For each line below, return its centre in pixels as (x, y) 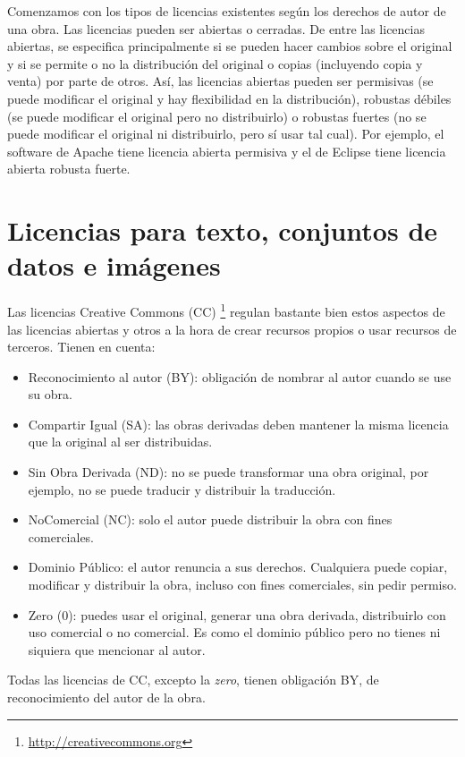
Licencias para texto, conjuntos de (223, 230)
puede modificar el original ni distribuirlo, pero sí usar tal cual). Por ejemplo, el (226, 134)
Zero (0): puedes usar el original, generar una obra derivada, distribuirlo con (237, 614)
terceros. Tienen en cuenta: (81, 347)
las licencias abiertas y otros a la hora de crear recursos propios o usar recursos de (232, 329)
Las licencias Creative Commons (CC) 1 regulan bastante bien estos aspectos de (226, 310)
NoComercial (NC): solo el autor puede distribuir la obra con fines (210, 519)
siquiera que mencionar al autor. (117, 649)
